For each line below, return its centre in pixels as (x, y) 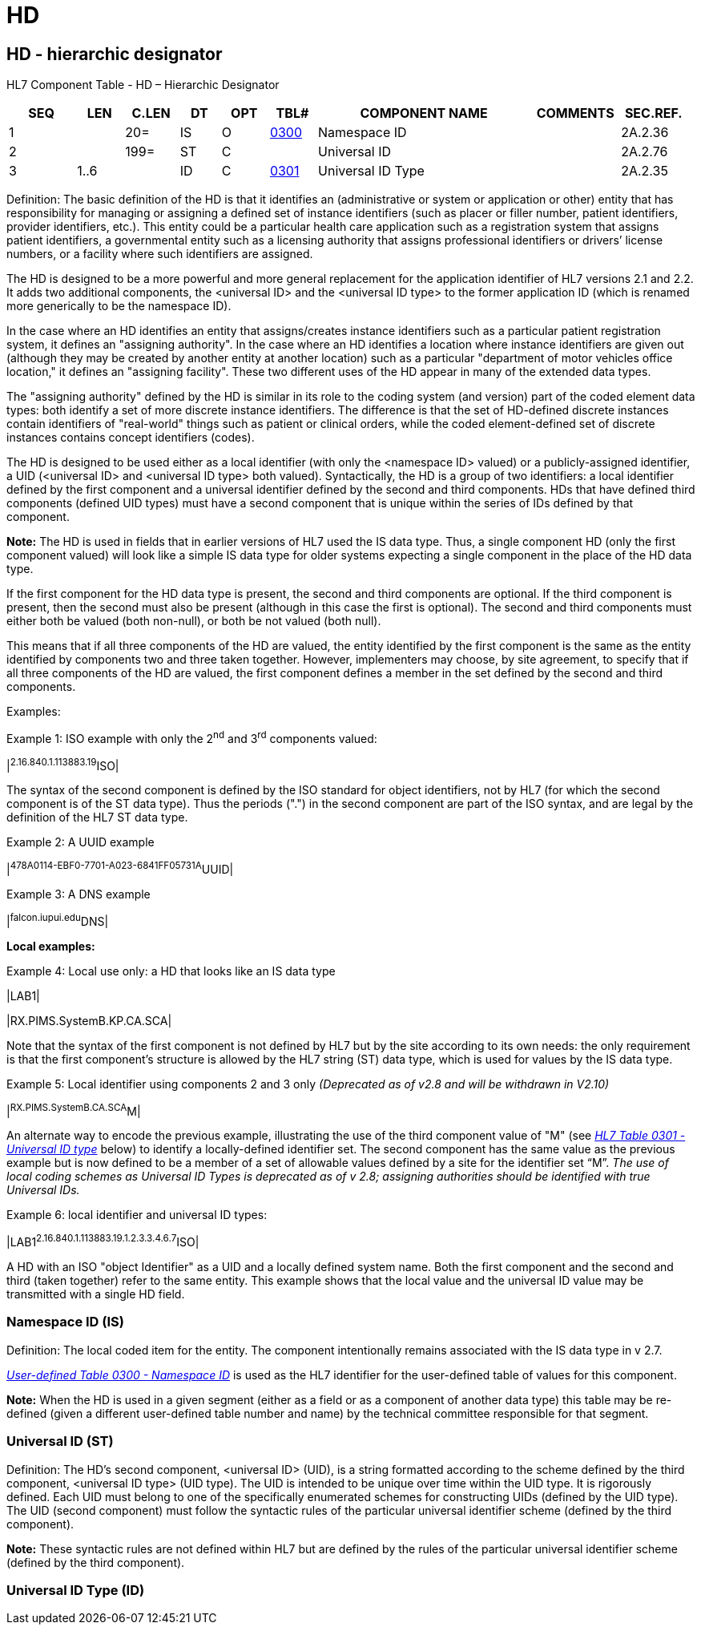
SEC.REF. (653, 113)
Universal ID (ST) (60, 1441)
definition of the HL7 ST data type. (97, 818)
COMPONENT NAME (424, 113)
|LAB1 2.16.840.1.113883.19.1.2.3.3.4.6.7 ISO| (103, 1241)
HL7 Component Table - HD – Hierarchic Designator (143, 85)
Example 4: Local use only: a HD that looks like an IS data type (171, 971)
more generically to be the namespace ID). (119, 306)
